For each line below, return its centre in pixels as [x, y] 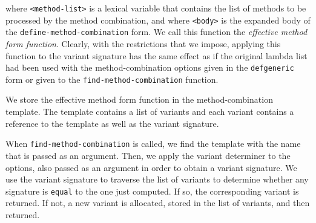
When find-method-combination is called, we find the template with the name [153, 144]
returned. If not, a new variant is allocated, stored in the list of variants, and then [158, 203]
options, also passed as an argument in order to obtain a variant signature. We [151, 167]
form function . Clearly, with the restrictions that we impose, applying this [143, 43]
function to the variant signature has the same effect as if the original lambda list [156, 55]
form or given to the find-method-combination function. [112, 79]
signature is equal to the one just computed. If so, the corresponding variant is [152, 191]
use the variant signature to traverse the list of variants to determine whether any [157, 179]
